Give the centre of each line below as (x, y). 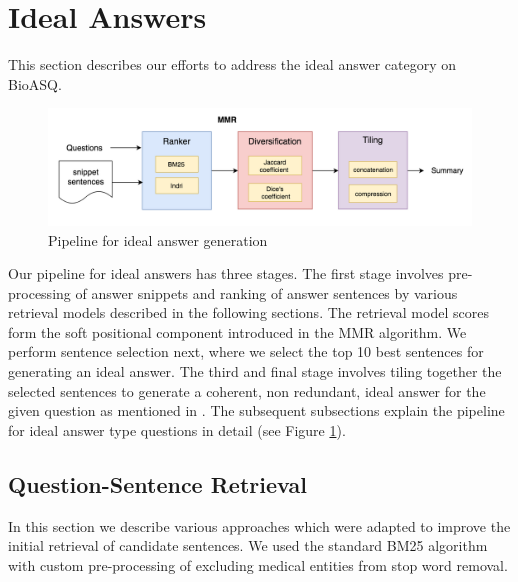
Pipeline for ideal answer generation (158, 239)
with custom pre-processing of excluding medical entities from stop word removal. (258, 564)
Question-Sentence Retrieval (157, 483)
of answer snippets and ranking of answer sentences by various (266, 292)
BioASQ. (35, 83)
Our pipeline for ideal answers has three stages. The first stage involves (226, 273)
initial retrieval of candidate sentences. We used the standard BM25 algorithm (248, 545)
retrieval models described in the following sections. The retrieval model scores (248, 312)
